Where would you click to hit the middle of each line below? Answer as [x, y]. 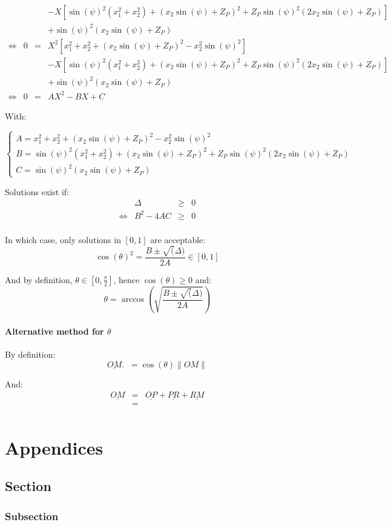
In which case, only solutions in [63, 239]
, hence [126, 279]
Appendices [54, 447]
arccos [133, 300]
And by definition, [39, 279]
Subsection [32, 516]
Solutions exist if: [37, 191]
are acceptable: [178, 239]
